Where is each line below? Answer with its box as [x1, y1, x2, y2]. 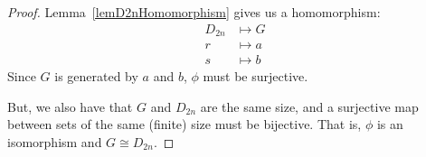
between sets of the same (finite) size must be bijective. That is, [7, 115, 362, 134]
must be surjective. [203, 67, 308, 86]
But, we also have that [7, 97, 133, 115]
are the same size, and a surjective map [200, 97, 419, 115]
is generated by [54, 67, 138, 86]
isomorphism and [7, 132, 102, 151]
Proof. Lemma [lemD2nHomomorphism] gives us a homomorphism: [7, 3, 381, 21]
